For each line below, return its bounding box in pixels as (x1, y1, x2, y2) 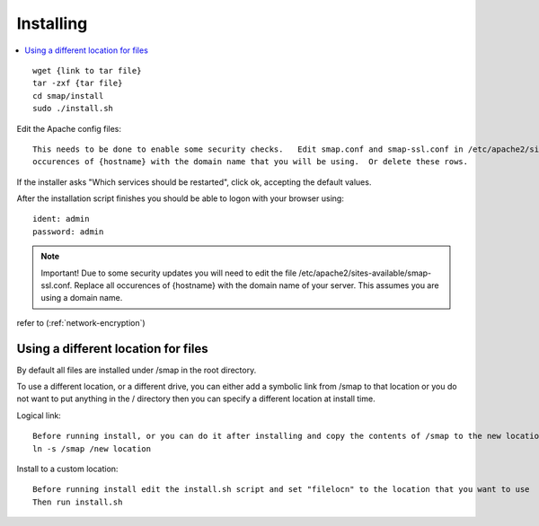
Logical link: (16, 409, 62, 421)
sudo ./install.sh (32, 103, 114, 114)
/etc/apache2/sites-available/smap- (298, 267, 432, 278)
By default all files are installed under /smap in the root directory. (16, 364, 257, 375)
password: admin (32, 226, 104, 237)
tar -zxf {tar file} (32, 78, 123, 89)
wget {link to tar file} (32, 66, 142, 75)
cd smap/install (32, 91, 104, 101)
